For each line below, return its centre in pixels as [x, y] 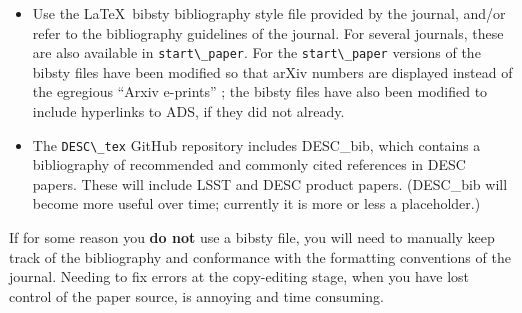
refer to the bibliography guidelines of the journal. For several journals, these [268, 32]
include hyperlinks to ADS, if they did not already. [188, 111]
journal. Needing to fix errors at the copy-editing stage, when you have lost [239, 276]
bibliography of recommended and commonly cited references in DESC [249, 164]
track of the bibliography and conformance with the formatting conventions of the [260, 256]
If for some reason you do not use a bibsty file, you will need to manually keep [252, 237]
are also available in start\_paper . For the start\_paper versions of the [256, 52]
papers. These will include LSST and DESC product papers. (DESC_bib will [270, 183]
